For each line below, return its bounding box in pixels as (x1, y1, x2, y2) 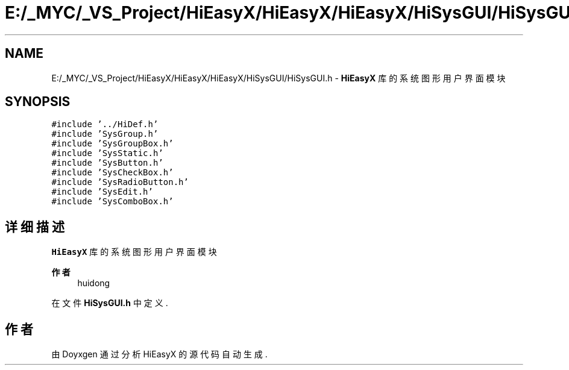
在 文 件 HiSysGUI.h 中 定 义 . (51, 298, 168, 309)
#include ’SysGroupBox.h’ (51, 139, 174, 149)
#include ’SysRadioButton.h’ (51, 177, 189, 187)
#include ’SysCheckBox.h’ (51, 168, 174, 178)
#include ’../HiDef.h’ (51, 119, 159, 130)
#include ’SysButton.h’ (51, 158, 163, 168)
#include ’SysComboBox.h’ (51, 196, 174, 207)
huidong (77, 278, 110, 289)
